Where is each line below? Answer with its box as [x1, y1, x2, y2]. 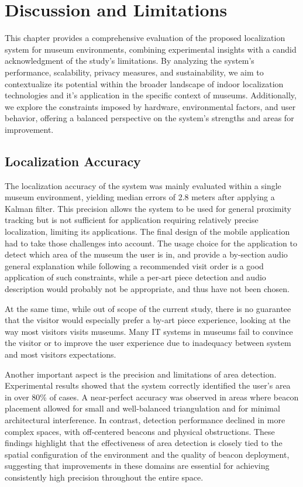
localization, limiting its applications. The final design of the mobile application [5, 225, 290, 238]
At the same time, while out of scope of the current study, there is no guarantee [5, 302, 291, 314]
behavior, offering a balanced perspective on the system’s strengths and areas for [5, 112, 294, 124]
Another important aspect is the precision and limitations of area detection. [5, 368, 277, 380]
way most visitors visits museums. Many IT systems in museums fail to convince [5, 325, 293, 337]
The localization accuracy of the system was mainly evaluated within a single [5, 179, 281, 191]
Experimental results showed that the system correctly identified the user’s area [5, 379, 291, 392]
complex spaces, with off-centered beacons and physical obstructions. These [5, 425, 275, 437]
